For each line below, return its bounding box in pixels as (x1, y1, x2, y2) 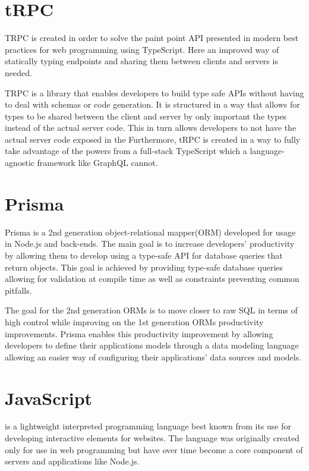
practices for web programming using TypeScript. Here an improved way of (5, 43, 279, 55)
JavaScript (5, 385, 93, 410)
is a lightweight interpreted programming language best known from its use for (5, 420, 291, 432)
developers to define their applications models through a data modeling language (5, 339, 299, 351)
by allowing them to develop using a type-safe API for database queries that (5, 249, 283, 261)
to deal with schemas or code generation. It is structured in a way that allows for (5, 98, 300, 111)
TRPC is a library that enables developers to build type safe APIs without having (5, 86, 304, 99)
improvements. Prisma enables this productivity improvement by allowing (5, 327, 273, 340)
